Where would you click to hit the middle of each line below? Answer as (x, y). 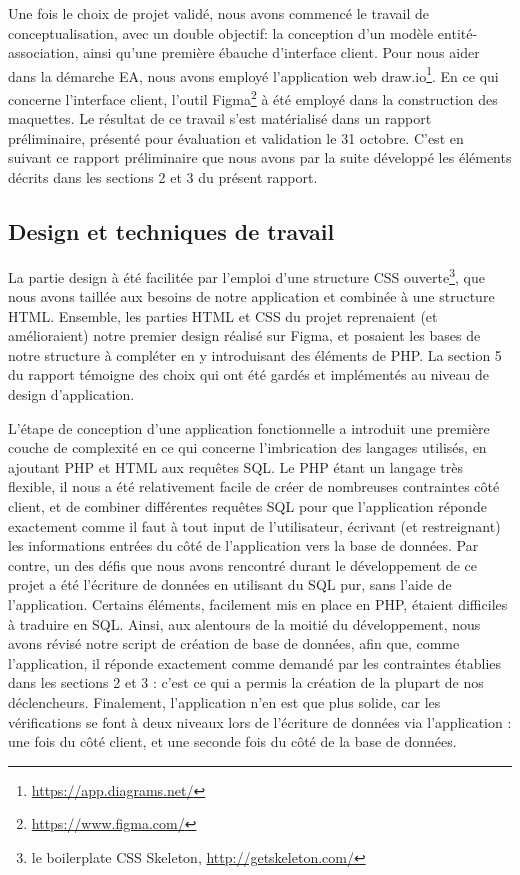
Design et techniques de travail (171, 231)
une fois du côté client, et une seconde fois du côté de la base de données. (232, 741)
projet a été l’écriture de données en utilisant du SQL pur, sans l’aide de (230, 584)
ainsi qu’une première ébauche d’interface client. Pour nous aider (281, 52)
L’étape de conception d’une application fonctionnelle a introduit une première (249, 427)
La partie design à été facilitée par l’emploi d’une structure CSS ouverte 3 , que (246, 275)
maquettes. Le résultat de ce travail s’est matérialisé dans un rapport (220, 118)
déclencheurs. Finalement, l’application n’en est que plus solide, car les (224, 701)
